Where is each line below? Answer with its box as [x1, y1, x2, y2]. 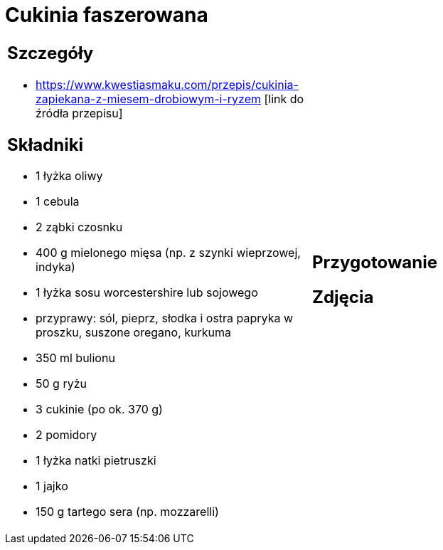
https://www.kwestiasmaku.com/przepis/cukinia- [36, 77, 299, 92]
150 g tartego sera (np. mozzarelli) [36, 504, 219, 519]
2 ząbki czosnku [36, 220, 123, 235]
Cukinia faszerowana [5, 3, 208, 27]
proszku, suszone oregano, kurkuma [36, 325, 231, 340]
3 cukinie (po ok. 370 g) [36, 402, 163, 417]
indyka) [36, 260, 75, 275]
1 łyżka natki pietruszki [36, 453, 156, 468]
